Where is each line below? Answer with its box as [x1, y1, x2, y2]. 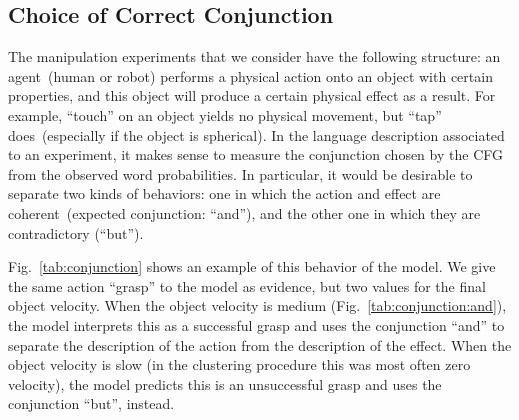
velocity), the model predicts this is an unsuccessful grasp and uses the [8, 373, 442, 394]
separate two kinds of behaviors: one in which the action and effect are [8, 183, 441, 204]
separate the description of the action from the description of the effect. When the [8, 334, 512, 355]
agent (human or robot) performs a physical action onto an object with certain [8, 65, 493, 86]
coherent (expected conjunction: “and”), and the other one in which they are [8, 202, 481, 223]
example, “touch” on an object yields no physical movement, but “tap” [8, 104, 442, 125]
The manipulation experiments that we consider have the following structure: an [8, 46, 501, 67]
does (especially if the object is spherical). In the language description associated [8, 124, 505, 145]
